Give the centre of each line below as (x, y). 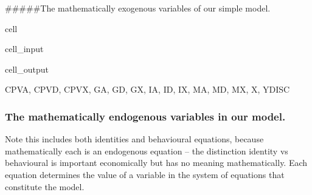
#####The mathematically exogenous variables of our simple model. (138, 8)
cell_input (24, 49)
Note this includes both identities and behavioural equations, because (134, 139)
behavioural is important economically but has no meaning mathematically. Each (156, 163)
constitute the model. (45, 186)
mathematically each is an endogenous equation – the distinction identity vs (147, 150)
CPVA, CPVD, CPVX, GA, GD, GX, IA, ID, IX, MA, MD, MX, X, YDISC (147, 89)
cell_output (27, 69)
